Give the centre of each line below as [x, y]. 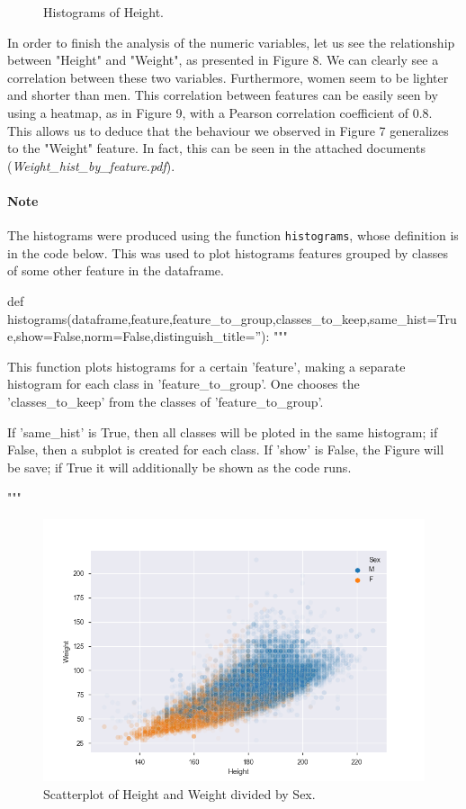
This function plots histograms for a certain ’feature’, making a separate [206, 366]
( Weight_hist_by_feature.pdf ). [91, 165]
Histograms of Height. [103, 12]
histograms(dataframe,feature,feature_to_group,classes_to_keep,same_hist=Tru [232, 318]
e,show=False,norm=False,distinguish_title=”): [139, 336]
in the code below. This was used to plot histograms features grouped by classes [228, 252]
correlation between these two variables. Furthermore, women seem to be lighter [228, 77]
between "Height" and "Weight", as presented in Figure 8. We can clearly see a [223, 60]
